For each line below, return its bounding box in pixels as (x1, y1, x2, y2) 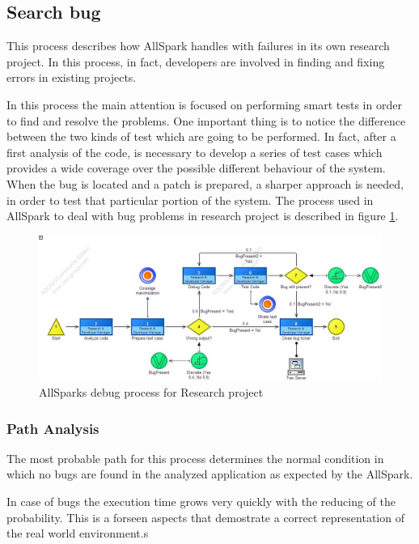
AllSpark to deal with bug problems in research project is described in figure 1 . (6, 207, 399, 224)
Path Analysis (6, 418, 99, 438)
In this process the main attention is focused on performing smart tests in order (6, 96, 402, 113)
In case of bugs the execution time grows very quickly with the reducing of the (6, 493, 396, 510)
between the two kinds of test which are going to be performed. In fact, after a (6, 128, 396, 145)
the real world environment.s (6, 525, 149, 542)
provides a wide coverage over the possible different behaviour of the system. (6, 159, 386, 176)
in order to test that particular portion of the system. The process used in (6, 191, 374, 208)
